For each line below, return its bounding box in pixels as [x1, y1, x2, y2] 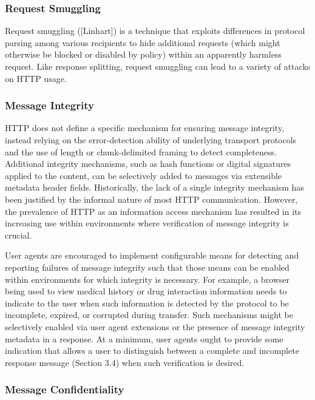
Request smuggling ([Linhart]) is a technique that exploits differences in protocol [5, 24, 305, 37]
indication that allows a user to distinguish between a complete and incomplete [5, 344, 299, 357]
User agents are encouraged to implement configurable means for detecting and [5, 249, 299, 262]
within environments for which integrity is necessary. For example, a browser [5, 273, 290, 285]
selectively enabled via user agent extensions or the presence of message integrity [5, 320, 305, 333]
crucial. [5, 228, 32, 241]
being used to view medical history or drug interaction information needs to [5, 285, 287, 297]
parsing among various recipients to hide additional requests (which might [5, 36, 280, 49]
